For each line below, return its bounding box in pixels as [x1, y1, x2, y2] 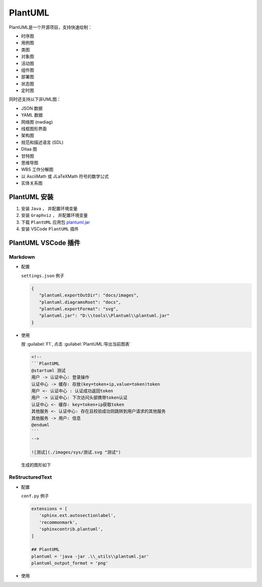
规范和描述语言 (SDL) [21, 139, 64, 145]
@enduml [31, 422, 49, 428]
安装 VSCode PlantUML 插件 [21, 226, 79, 232]
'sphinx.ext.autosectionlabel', [39, 513, 116, 518]
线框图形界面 [21, 126, 47, 132]
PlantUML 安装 [9, 192, 54, 201]
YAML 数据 [21, 112, 43, 118]
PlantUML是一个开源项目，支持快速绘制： [9, 24, 93, 30]
